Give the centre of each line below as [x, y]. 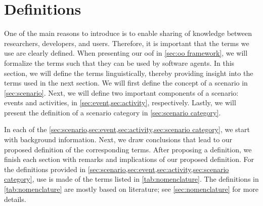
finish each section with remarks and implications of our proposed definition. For [129, 159]
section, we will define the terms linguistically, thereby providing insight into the [129, 73]
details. [15, 199]
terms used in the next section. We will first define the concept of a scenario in [126, 83]
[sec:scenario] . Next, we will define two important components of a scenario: [121, 92]
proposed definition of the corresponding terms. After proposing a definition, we [128, 149]
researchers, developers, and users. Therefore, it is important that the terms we [127, 43]
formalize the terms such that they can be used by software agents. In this [119, 63]
